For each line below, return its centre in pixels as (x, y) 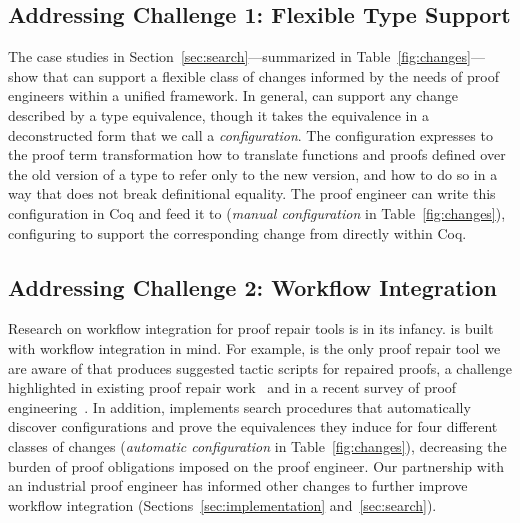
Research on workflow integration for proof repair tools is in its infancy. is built (251, 328)
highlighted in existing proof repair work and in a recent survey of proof (232, 387)
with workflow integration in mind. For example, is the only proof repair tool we (254, 347)
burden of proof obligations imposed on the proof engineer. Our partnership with (256, 465)
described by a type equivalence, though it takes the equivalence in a (218, 114)
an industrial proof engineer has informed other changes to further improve (238, 485)
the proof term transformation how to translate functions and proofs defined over (257, 154)
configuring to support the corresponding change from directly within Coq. (237, 232)
